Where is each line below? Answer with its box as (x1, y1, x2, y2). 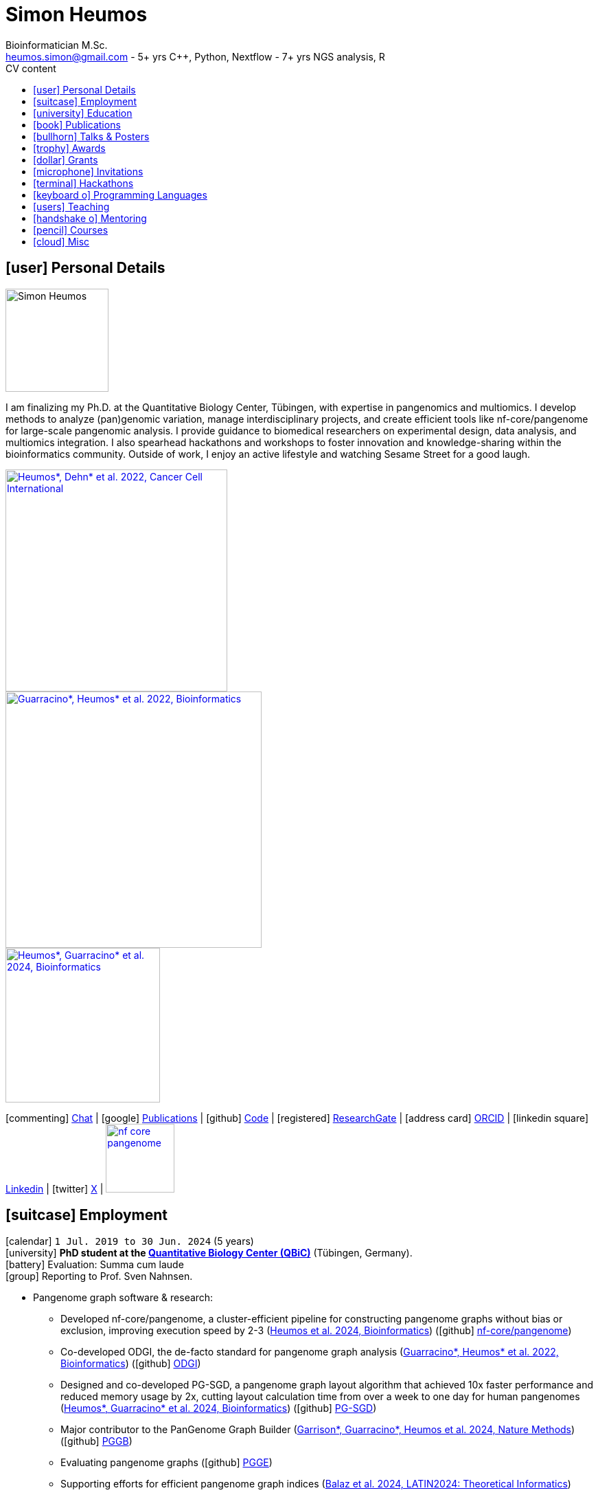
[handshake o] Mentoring (33, 212, 147, 224)
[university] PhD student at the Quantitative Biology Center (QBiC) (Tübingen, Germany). (5, 1247, 413, 1259)
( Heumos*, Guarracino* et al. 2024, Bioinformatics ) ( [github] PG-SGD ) (60, 1402, 377, 1415)
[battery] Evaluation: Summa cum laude (5, 1259, 184, 1271)
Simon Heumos (5, 3, 148, 26)
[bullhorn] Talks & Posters (33, 130, 150, 142)
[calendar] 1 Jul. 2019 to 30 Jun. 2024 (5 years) (5, 1235, 254, 1248)
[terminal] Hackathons (33, 177, 134, 189)
